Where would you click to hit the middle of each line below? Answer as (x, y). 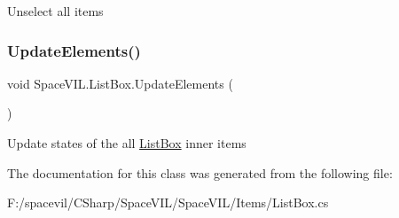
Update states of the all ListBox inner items (127, 143)
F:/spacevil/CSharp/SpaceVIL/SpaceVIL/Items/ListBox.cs (168, 202)
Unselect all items (55, 11)
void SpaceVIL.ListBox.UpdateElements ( (120, 83)
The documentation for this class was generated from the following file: (200, 172)
